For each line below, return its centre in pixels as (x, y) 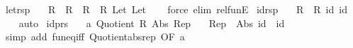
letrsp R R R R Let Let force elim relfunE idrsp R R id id (176, 9)
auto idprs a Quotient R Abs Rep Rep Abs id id (152, 23)
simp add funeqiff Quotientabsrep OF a (95, 37)
